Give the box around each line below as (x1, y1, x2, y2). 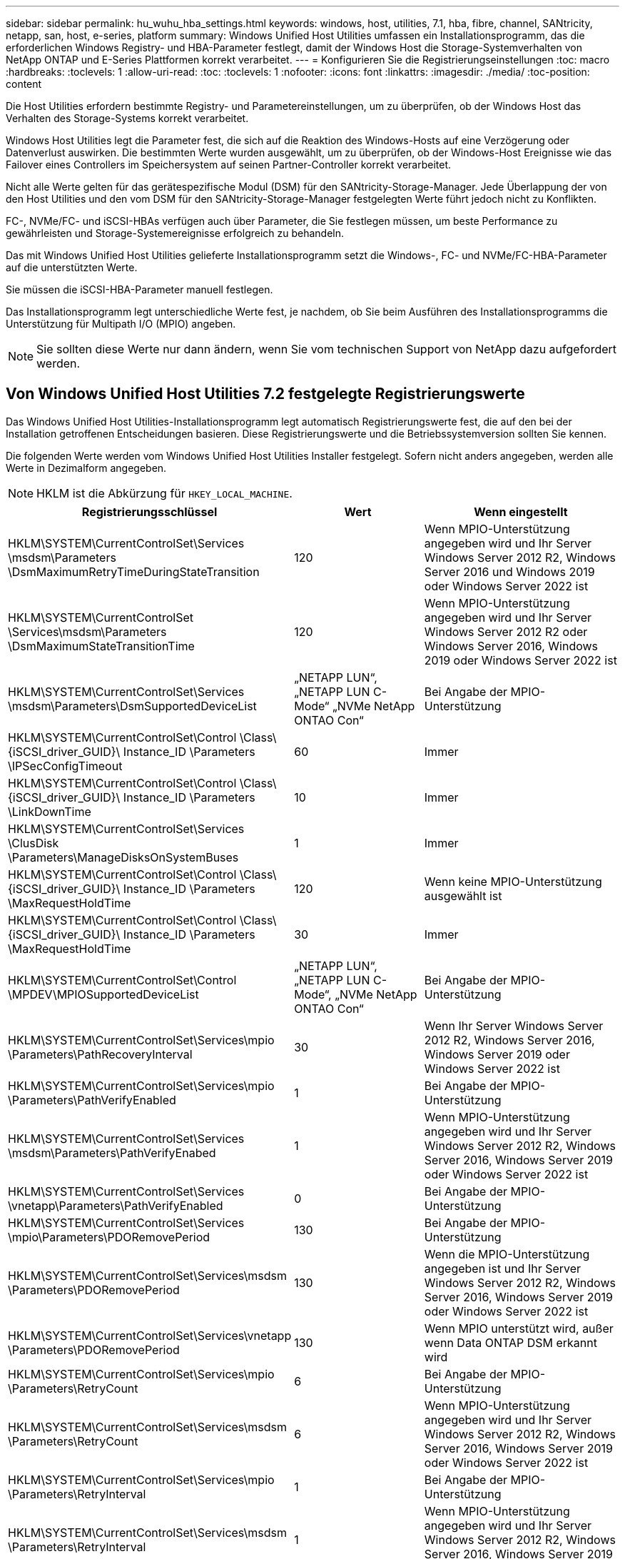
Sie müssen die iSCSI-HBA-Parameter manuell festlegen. (6, 283, 273, 296)
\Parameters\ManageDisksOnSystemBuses (8, 849, 239, 864)
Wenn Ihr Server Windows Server (424, 1018, 604, 1033)
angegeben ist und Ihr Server (424, 1261, 581, 1276)
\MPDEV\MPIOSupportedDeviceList (8, 987, 199, 1002)
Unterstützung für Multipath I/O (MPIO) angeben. (6, 318, 236, 330)
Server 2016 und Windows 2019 (424, 564, 595, 579)
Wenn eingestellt (474, 504, 568, 519)
